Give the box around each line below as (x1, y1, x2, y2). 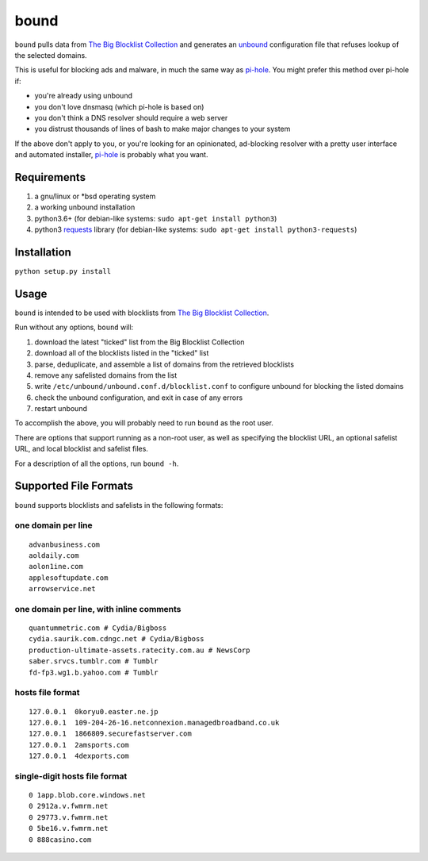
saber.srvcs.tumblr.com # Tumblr (29, 657, 159, 666)
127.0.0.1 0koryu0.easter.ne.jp (29, 707, 159, 716)
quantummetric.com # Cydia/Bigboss (29, 624, 167, 632)
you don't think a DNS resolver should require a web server (34, 113, 228, 122)
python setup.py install (14, 267, 111, 276)
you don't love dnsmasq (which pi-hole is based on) (34, 102, 204, 111)
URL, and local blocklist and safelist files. (14, 444, 148, 454)
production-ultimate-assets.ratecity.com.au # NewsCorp (29, 645, 250, 655)
